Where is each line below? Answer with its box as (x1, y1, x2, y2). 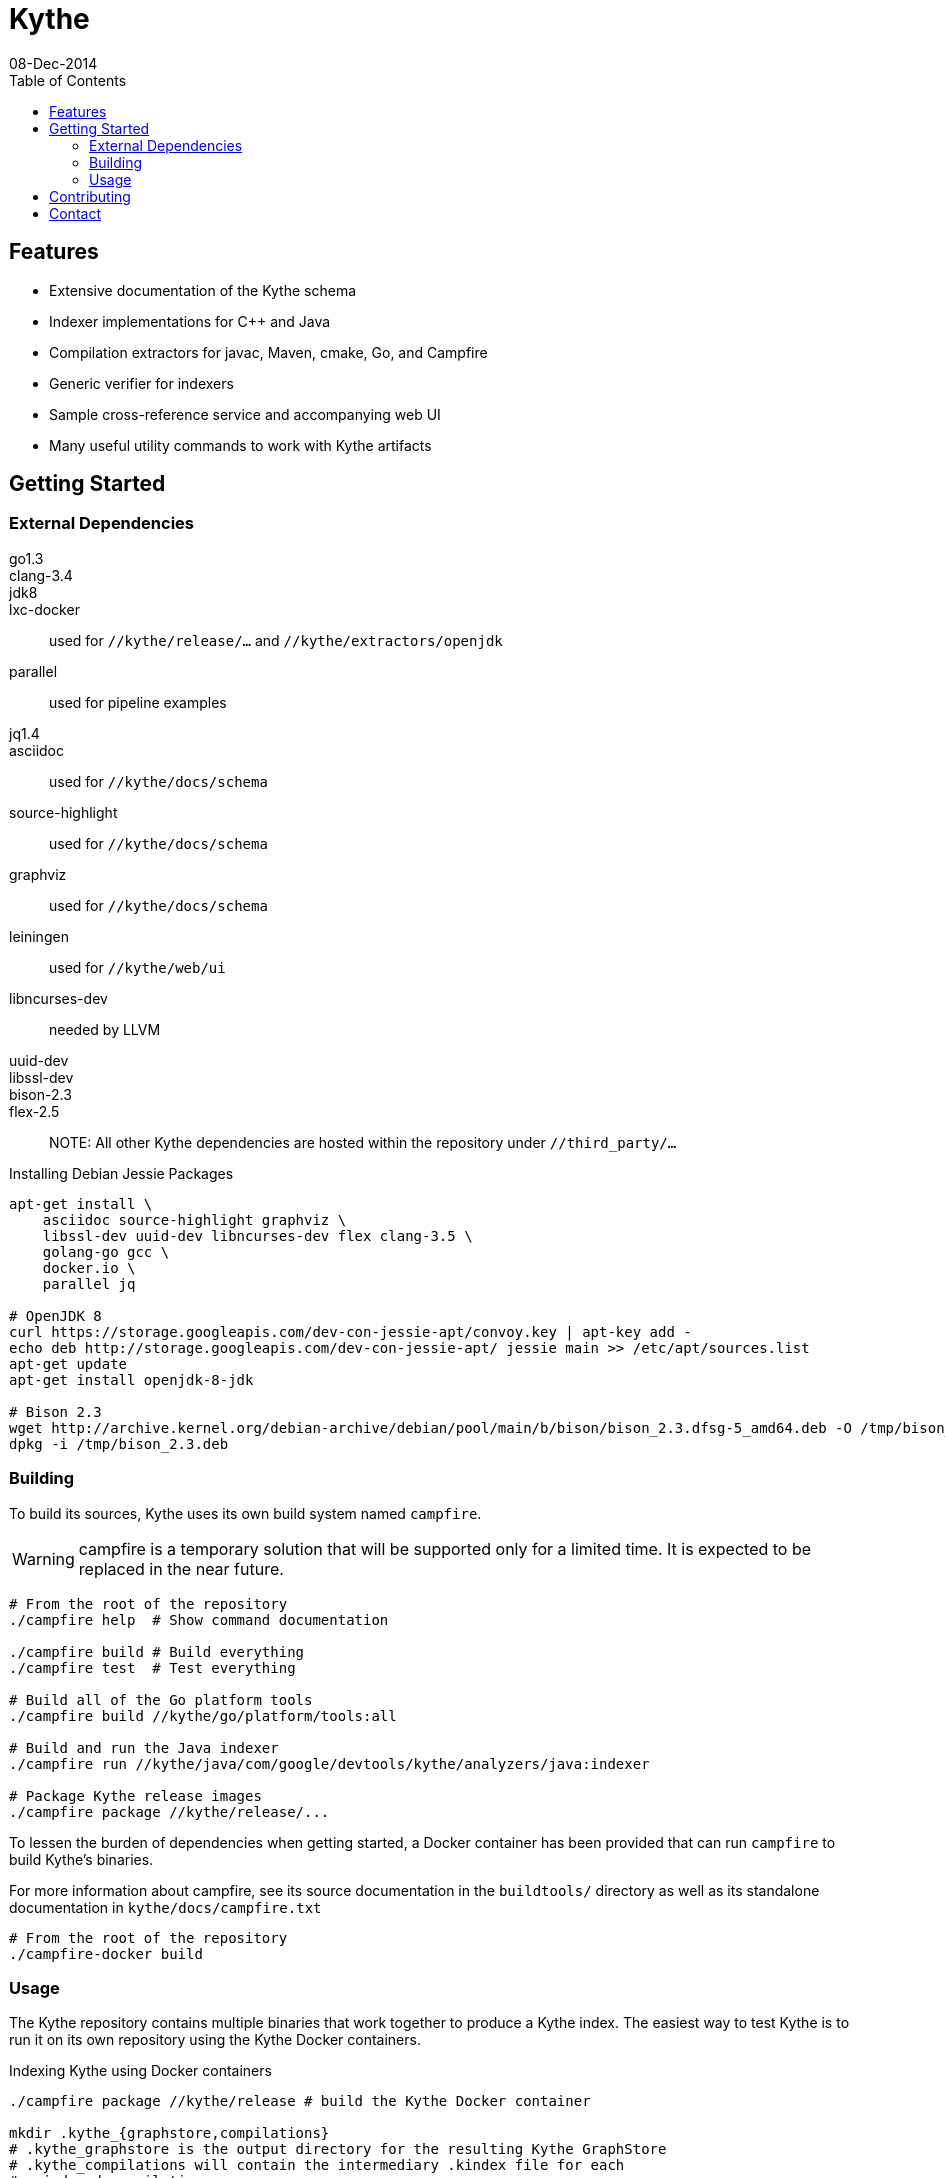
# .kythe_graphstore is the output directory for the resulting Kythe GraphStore (9, 2141, 667, 2158)
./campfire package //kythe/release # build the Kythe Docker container (9, 2093, 591, 2110)
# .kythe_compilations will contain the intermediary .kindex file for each (9, 2157, 625, 2174)
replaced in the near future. (78, 1558, 284, 1579)
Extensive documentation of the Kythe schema (49, 281, 357, 299)
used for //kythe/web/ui (49, 958, 226, 976)
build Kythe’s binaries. (9, 1850, 154, 1868)
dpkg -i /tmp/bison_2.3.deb (9, 1435, 229, 1452)
